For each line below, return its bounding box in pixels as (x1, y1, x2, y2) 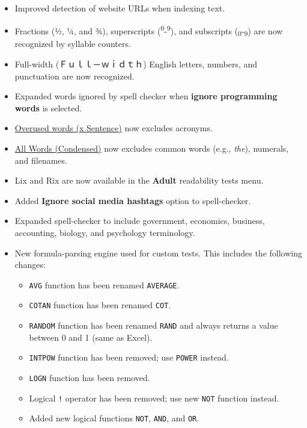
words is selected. (14, 101, 82, 114)
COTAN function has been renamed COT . (29, 299, 171, 311)
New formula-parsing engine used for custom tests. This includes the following (14, 246, 302, 259)
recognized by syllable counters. (14, 37, 131, 50)
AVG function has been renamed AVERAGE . (29, 278, 180, 291)
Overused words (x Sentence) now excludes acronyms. (14, 122, 213, 134)
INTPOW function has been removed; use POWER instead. (29, 351, 229, 364)
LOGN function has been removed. (29, 371, 150, 383)
